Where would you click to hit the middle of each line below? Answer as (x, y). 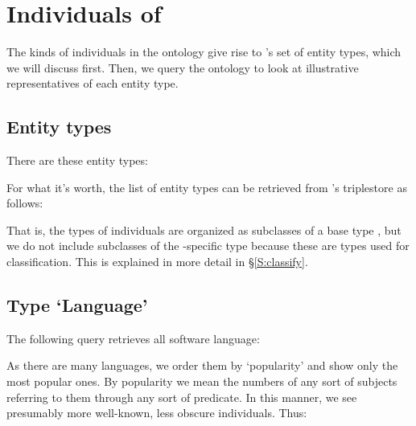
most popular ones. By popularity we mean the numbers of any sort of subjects (202, 381)
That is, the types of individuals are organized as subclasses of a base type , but (204, 229)
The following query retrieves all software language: (133, 338)
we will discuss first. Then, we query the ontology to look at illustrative (183, 67)
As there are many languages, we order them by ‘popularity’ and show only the (202, 365)
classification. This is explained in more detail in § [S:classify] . (157, 262)
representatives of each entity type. (93, 83)
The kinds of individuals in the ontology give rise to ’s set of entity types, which (204, 52)
